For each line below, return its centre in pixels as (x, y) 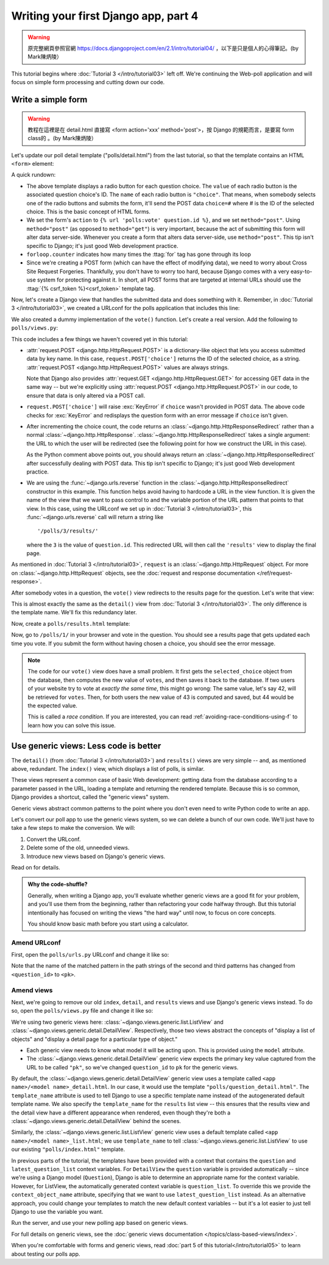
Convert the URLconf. (54, 839)
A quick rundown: (34, 175)
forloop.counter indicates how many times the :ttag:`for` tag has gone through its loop (139, 254)
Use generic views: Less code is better (86, 746)
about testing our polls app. (46, 1254)
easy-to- (301, 271)
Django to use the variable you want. (57, 1211)
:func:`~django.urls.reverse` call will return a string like (95, 517)
